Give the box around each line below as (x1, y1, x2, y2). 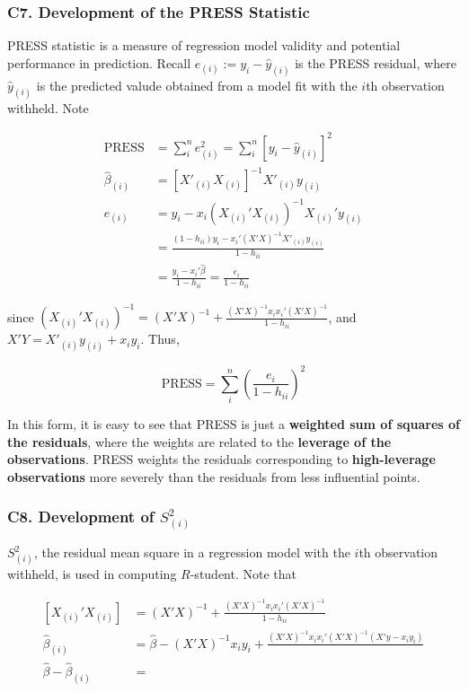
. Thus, (140, 329, 180, 348)
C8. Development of (7, 505, 155, 528)
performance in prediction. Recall (7, 53, 191, 72)
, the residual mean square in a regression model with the (33, 543, 350, 562)
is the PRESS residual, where (295, 53, 456, 72)
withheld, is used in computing (7, 565, 177, 583)
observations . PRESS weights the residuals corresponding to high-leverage (7, 450, 436, 469)
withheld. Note (7, 98, 89, 117)
